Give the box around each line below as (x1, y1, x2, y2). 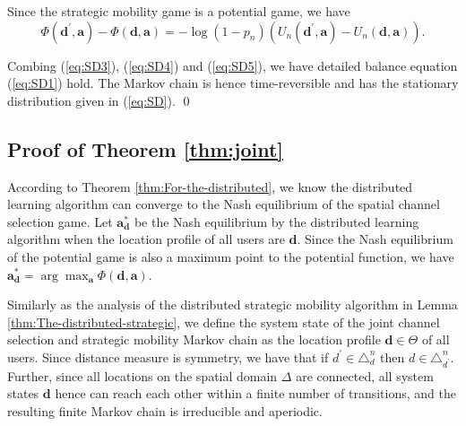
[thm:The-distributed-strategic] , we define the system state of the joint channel (7, 312, 440, 331)
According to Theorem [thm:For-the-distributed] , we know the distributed (7, 177, 413, 196)
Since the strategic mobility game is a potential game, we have (7, 2, 350, 20)
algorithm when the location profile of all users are (7, 230, 285, 248)
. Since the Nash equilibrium (297, 230, 453, 248)
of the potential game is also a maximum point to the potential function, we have (7, 247, 454, 265)
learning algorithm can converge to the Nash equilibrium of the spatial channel (7, 195, 440, 213)
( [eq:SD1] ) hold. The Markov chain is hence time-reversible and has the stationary (7, 74, 459, 92)
